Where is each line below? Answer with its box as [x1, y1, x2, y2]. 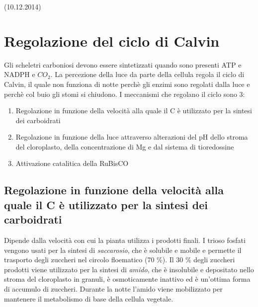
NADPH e [4, 69, 35, 79]
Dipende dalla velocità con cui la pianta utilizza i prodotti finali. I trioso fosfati [4, 235, 246, 245]
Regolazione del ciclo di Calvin [4, 30, 220, 51]
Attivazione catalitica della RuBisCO [15, 158, 129, 168]
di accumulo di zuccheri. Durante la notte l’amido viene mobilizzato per [4, 284, 223, 294]
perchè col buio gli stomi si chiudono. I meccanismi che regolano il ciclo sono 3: [4, 88, 245, 99]
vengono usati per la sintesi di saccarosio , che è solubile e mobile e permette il [4, 244, 242, 255]
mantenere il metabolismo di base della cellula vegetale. [4, 293, 173, 304]
